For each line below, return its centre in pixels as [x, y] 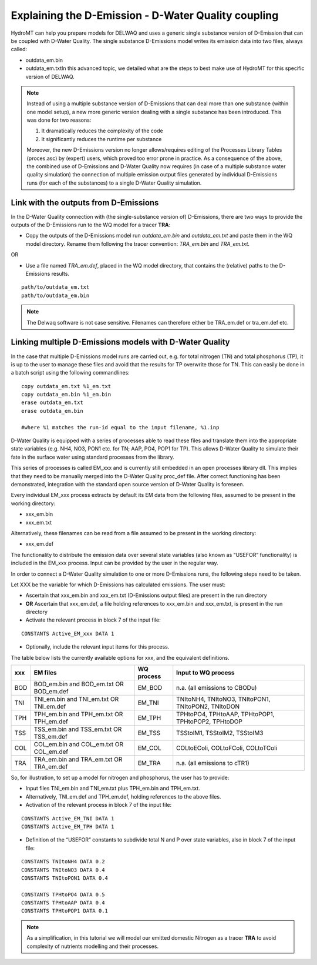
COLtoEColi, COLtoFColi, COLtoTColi [227, 748]
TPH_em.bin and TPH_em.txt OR [78, 714]
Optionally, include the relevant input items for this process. [97, 647]
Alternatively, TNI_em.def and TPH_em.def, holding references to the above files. [123, 796]
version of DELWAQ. [50, 76]
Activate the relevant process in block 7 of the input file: [93, 620]
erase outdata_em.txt [52, 403]
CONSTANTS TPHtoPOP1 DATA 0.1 [65, 911]
